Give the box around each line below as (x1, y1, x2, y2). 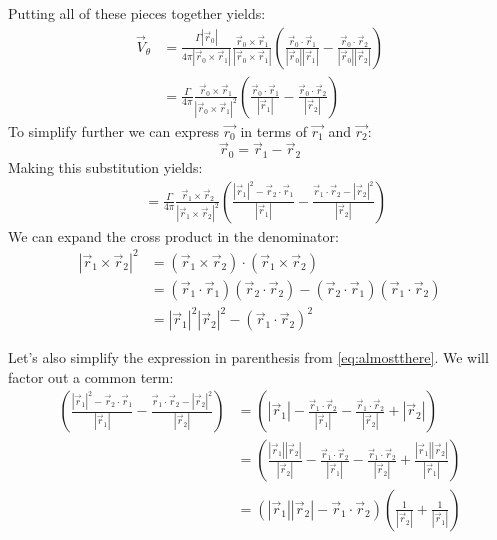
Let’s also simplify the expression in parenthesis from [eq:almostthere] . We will (8, 347, 489, 368)
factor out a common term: (8, 366, 174, 387)
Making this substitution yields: (8, 156, 203, 177)
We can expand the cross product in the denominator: (8, 225, 339, 246)
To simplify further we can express (8, 120, 220, 141)
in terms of (240, 120, 308, 141)
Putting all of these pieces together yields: (8, 3, 266, 23)
